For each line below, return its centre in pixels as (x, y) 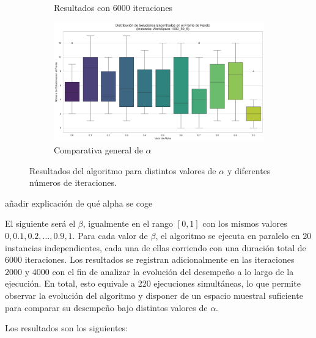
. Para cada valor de (110, 235)
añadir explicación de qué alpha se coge (79, 203)
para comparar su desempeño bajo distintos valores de (106, 307)
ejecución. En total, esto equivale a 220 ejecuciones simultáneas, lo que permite (153, 283)
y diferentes (249, 170)
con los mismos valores (245, 223)
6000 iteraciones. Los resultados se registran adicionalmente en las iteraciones (150, 259)
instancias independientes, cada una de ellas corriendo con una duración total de (156, 247)
